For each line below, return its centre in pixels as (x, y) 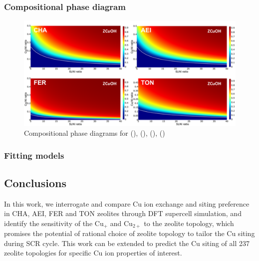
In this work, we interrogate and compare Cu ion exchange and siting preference (127, 203)
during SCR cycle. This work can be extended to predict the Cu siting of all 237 (127, 243)
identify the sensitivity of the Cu (54, 223)
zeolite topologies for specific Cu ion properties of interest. (93, 253)
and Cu (121, 223)
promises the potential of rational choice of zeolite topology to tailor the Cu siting (129, 233)
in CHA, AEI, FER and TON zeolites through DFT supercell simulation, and (123, 213)
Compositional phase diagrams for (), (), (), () (95, 132)
